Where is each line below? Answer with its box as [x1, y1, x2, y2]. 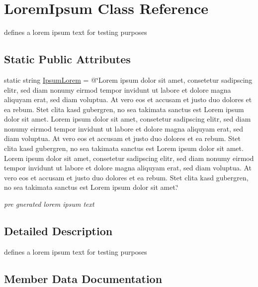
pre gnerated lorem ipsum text [4, 199, 94, 209]
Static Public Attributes [4, 51, 131, 67]
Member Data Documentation [4, 271, 163, 286]
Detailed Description [4, 223, 113, 239]
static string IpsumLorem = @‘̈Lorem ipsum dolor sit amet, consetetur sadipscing [4, 74, 253, 85]
